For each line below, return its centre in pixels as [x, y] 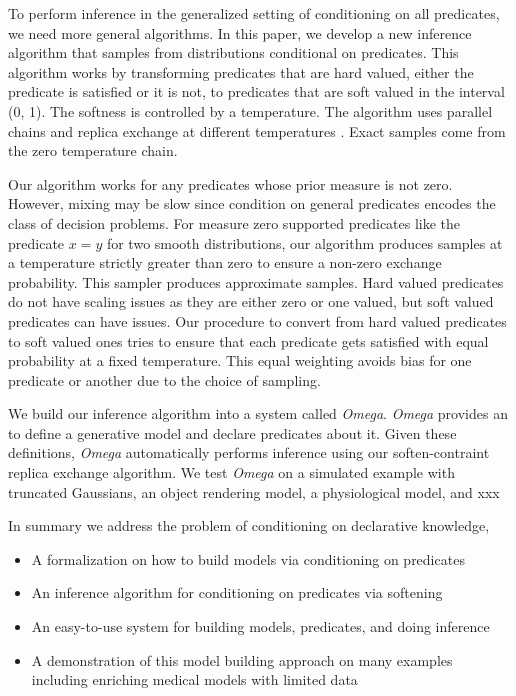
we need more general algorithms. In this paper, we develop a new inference [240, 32]
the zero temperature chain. [93, 150]
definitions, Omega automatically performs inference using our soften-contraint [249, 452]
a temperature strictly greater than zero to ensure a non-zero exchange [225, 262]
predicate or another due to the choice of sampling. [164, 379]
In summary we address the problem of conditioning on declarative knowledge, [249, 525]
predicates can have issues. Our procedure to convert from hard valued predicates [257, 320]
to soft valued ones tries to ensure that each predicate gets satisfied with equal [248, 340]
